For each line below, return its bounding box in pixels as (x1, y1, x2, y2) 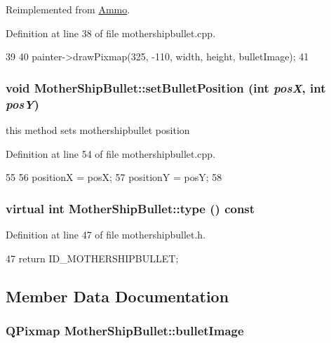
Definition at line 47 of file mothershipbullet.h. (6, 227, 206, 241)
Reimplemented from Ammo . (6, 2, 130, 16)
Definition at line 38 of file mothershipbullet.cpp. (6, 25, 216, 40)
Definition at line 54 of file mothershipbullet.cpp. (6, 146, 216, 161)
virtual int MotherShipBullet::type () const (6, 199, 255, 217)
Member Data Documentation (6, 285, 229, 307)
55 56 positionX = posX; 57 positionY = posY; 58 (6, 170, 222, 184)
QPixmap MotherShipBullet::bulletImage (6, 321, 244, 339)
